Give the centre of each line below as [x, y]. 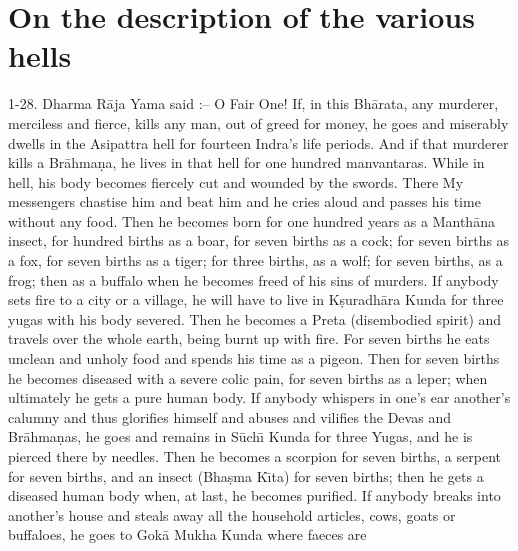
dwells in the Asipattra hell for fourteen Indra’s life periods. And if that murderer [258, 142]
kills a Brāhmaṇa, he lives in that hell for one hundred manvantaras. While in [246, 162]
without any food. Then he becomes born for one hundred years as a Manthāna [251, 220]
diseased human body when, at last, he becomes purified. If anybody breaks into [254, 495]
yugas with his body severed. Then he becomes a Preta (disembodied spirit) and [255, 318]
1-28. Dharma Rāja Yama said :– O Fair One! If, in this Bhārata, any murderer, [253, 103]
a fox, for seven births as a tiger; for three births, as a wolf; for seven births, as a [255, 260]
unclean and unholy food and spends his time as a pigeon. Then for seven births [254, 358]
